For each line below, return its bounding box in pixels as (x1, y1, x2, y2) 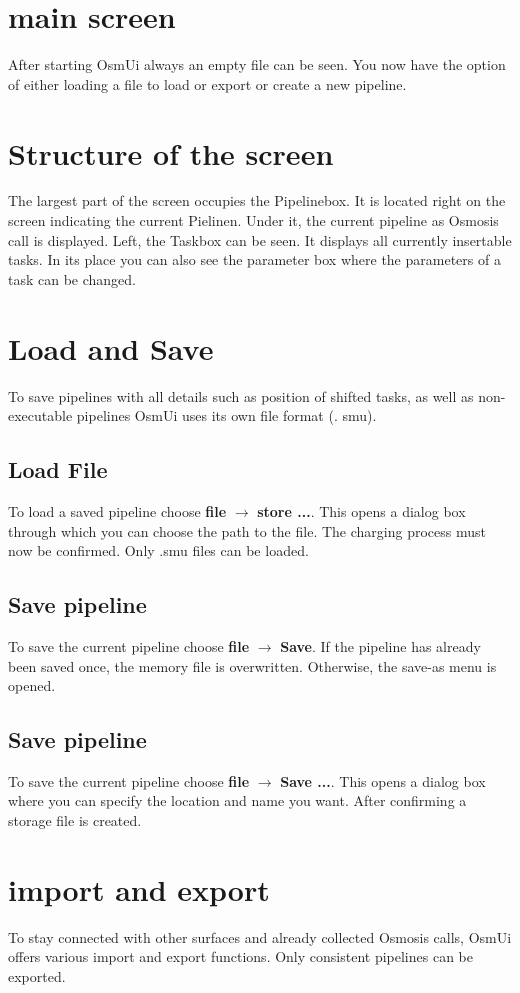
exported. (8, 965, 66, 986)
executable (8, 405, 73, 426)
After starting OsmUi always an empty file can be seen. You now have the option (8, 54, 506, 75)
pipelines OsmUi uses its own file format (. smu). (76, 405, 377, 426)
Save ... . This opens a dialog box (280, 770, 486, 791)
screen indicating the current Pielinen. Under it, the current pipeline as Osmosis (8, 210, 499, 231)
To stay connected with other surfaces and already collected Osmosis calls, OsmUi (8, 926, 512, 947)
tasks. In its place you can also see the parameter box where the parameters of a (8, 249, 501, 270)
